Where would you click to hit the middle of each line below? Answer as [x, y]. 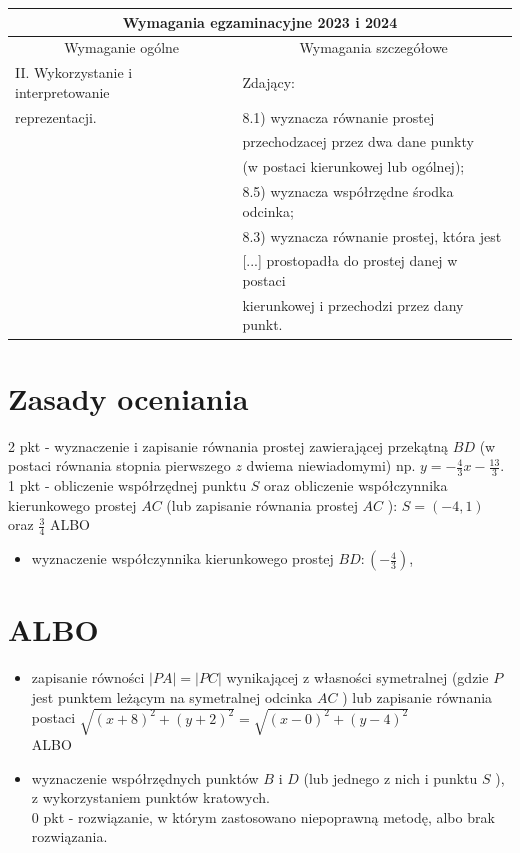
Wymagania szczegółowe [373, 47]
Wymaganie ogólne [122, 47]
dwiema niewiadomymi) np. [331, 465]
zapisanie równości [88, 677]
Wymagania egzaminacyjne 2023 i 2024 [260, 21]
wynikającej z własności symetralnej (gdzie [357, 677]
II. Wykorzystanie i [74, 72]
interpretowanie [62, 91]
